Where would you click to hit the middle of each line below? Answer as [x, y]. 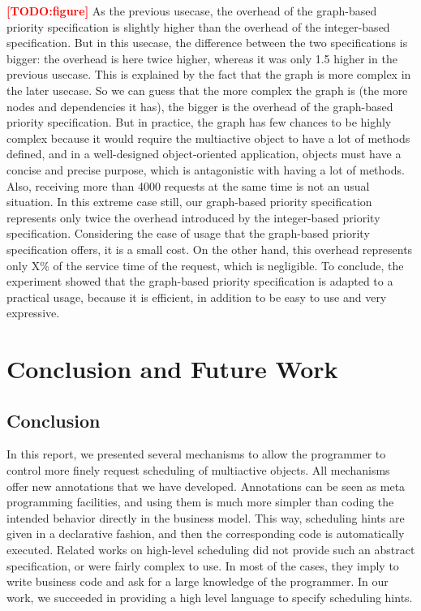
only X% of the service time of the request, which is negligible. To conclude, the [205, 265]
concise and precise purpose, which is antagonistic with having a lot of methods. [206, 169]
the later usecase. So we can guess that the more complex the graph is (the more [207, 90]
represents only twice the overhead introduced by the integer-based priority [193, 217]
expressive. [33, 313]
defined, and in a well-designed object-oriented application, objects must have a [204, 154]
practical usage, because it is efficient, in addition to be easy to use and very [197, 297]
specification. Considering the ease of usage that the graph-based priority [188, 233]
